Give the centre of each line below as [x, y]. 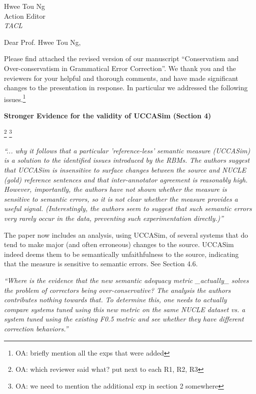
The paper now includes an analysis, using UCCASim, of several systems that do [126, 234]
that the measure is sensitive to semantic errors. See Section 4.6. [101, 264]
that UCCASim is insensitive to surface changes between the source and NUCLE [125, 170]
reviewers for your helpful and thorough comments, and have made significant [121, 78]
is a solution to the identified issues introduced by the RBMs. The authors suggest [127, 160]
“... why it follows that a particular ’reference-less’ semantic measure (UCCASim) [127, 150]
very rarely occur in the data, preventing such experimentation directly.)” [114, 218]
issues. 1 [15, 98]
